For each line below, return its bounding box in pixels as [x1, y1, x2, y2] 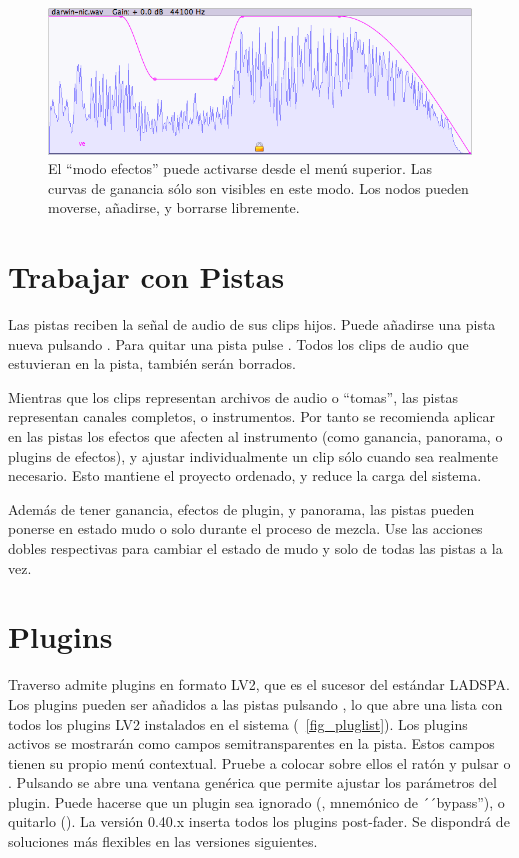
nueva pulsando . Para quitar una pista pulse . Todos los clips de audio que [8, 333, 469, 354]
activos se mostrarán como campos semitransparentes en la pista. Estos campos [8, 733, 495, 754]
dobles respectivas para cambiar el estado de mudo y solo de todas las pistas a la [8, 538, 503, 559]
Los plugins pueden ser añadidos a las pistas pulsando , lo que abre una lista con [8, 693, 503, 714]
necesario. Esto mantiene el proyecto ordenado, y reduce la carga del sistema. [8, 465, 482, 486]
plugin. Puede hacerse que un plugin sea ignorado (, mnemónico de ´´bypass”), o [8, 791, 505, 812]
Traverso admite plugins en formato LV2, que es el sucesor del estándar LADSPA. [8, 674, 510, 695]
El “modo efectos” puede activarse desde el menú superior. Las [48, 158, 432, 179]
